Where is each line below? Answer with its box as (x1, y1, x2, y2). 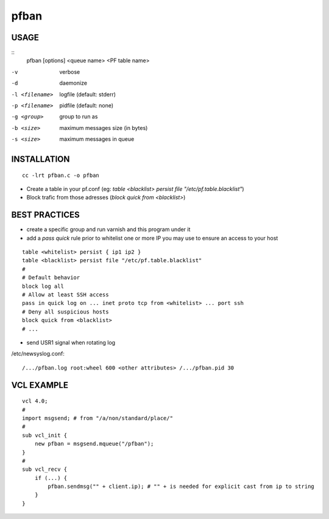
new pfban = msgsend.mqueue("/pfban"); (34, 440, 154, 448)
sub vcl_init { (22, 432, 68, 438)
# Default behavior (22, 274, 80, 281)
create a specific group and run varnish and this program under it (26, 226, 191, 233)
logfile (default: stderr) (59, 90, 116, 98)
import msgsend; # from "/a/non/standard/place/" (22, 415, 174, 421)
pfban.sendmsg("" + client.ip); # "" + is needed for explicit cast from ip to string (48, 483, 315, 490)
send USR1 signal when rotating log (26, 338, 116, 346)
